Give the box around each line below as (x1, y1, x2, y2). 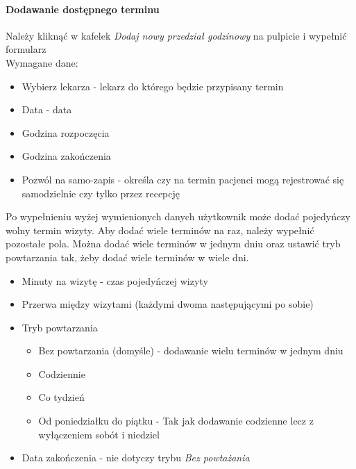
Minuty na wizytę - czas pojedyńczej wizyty (22, 273, 208, 288)
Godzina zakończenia (22, 149, 111, 163)
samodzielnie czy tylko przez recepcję (22, 186, 180, 200)
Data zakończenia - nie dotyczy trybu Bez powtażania (22, 450, 250, 465)
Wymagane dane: (6, 55, 78, 69)
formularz (6, 42, 46, 56)
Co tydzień (38, 390, 85, 404)
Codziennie (38, 366, 85, 381)
